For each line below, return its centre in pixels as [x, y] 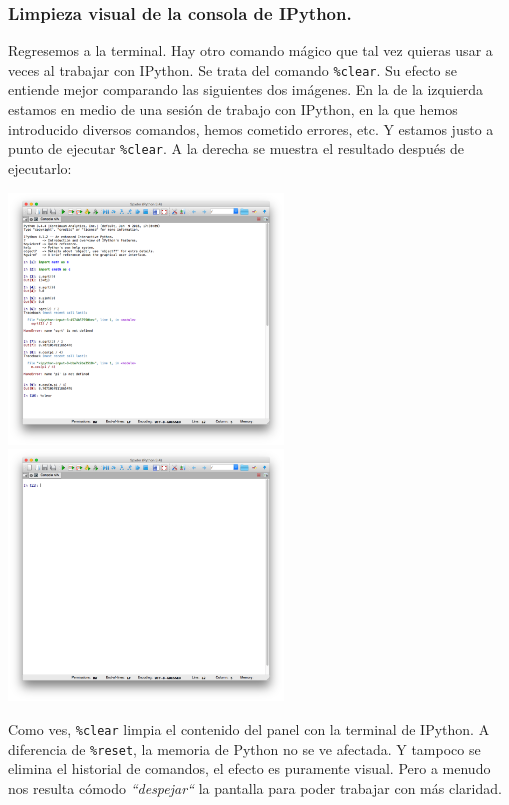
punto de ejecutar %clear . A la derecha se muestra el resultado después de [236, 148]
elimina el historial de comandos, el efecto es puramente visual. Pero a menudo [249, 768]
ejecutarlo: [40, 167]
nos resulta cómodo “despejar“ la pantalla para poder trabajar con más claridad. [255, 787]
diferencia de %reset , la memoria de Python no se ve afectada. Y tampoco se [244, 748]
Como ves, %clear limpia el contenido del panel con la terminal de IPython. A [249, 729]
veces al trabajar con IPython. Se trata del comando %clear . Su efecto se [233, 69]
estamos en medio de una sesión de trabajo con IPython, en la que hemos [233, 109]
